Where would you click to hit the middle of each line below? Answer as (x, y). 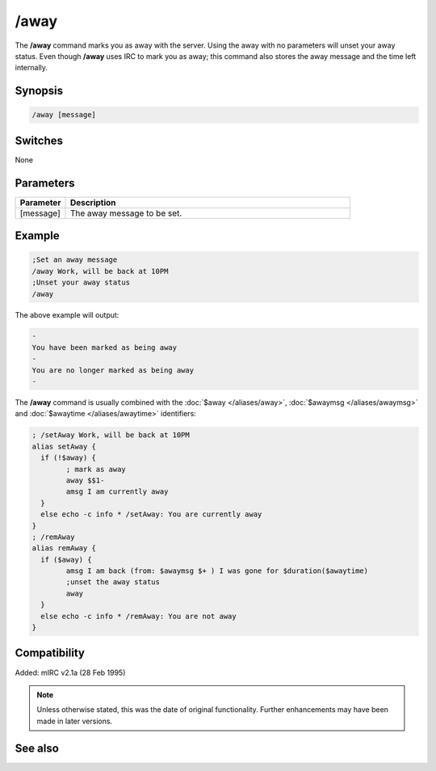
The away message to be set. (126, 213)
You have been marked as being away (105, 347)
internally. (31, 68)
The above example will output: (67, 314)
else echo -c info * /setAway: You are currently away (151, 514)
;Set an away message (75, 260)
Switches (39, 140)
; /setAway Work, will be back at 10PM (111, 435)
